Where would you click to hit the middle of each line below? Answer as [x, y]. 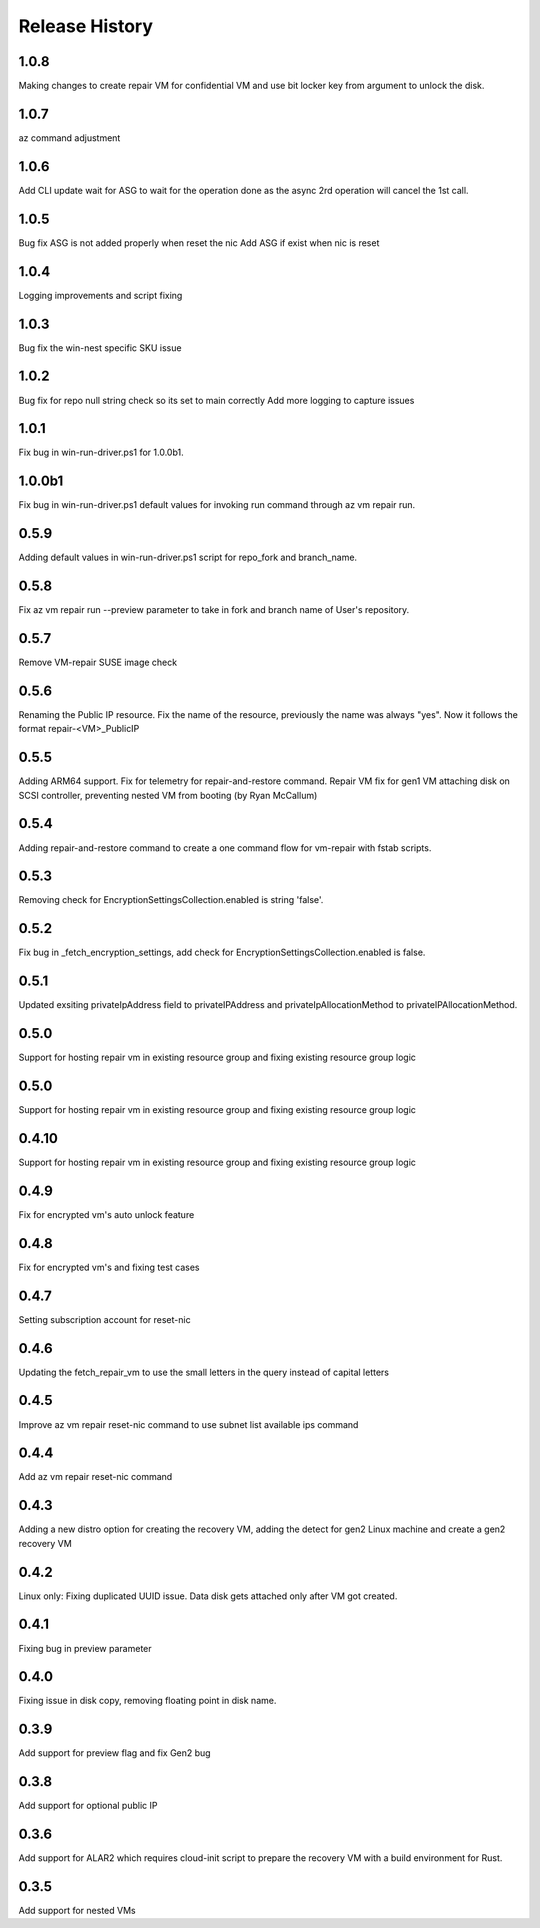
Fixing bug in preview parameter [85, 1648]
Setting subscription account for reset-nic [104, 1319]
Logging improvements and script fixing [100, 295]
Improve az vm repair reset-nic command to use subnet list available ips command [188, 1424]
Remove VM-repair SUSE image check [98, 662]
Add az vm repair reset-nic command [95, 1477]
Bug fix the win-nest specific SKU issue [100, 347]
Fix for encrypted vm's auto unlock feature [106, 1214]
